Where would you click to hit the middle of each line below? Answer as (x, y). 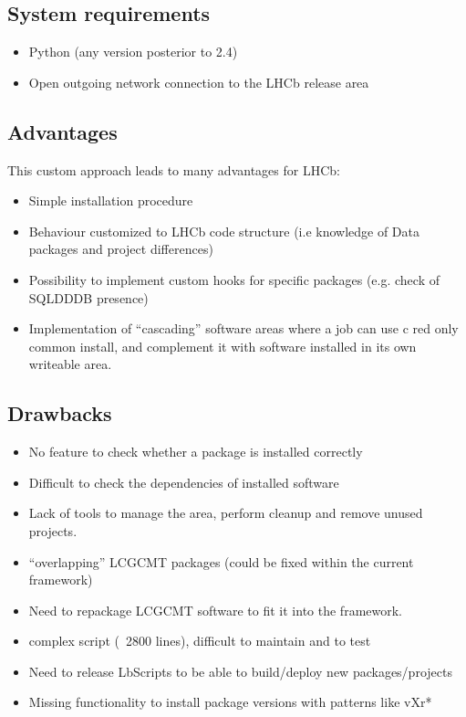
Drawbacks (60, 413)
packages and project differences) (121, 249)
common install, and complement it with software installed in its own (223, 346)
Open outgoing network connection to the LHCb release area (199, 82)
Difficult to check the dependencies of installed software (184, 482)
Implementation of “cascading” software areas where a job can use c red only (243, 328)
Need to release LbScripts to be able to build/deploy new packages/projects (240, 671)
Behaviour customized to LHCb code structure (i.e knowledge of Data (224, 231)
